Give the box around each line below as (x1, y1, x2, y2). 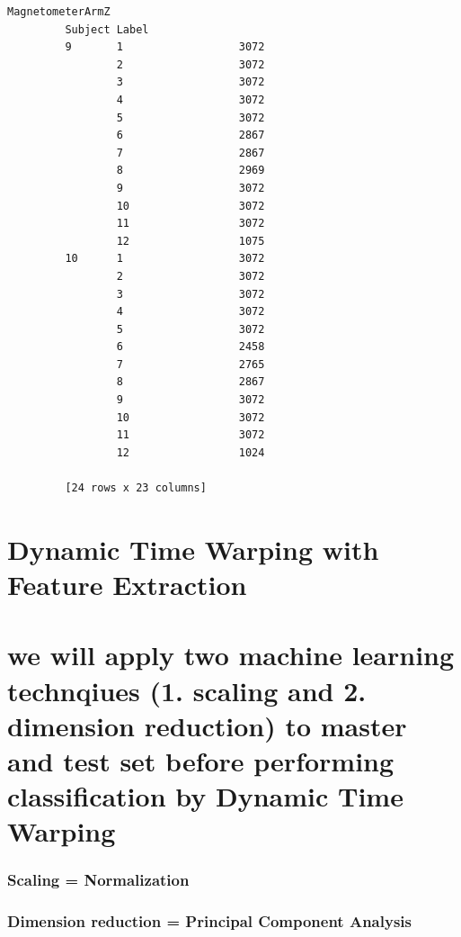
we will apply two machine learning (7, 636, 455, 673)
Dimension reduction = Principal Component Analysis (7, 910, 412, 932)
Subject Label (65, 23, 149, 36)
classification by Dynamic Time (7, 778, 403, 815)
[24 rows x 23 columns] (65, 482, 207, 495)
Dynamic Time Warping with (7, 530, 379, 567)
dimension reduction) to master (7, 707, 407, 743)
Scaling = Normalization (7, 869, 190, 891)
